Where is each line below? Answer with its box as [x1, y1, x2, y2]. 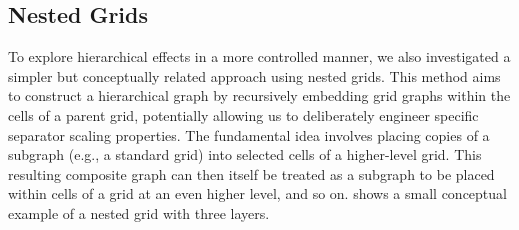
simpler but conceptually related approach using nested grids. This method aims [8, 65, 501, 86]
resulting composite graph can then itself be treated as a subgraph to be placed [8, 163, 495, 184]
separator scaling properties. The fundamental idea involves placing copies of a [8, 124, 490, 145]
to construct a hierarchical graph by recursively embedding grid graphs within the [8, 85, 511, 106]
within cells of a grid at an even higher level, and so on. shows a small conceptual [8, 183, 507, 204]
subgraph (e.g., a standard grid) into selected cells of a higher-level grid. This [8, 144, 482, 165]
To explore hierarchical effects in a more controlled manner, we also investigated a [8, 46, 511, 67]
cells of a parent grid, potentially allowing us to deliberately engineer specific [8, 104, 479, 125]
